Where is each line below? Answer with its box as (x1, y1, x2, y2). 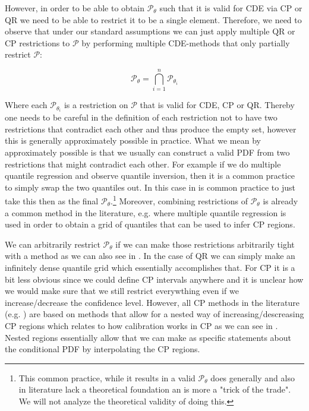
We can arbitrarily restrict (5, 238, 100, 250)
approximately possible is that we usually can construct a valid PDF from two (5, 146, 290, 158)
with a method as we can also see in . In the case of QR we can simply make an (5, 249, 295, 262)
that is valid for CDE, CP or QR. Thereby (140, 99, 295, 111)
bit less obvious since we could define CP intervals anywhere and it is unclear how (5, 273, 304, 285)
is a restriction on (64, 99, 128, 111)
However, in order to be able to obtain (5, 2, 145, 14)
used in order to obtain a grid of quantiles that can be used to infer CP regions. (5, 218, 295, 230)
